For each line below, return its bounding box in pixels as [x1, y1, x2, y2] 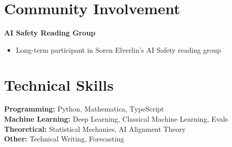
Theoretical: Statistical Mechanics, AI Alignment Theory [4, 123, 186, 134]
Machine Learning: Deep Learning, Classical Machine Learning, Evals [4, 114, 228, 124]
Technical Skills [4, 74, 114, 95]
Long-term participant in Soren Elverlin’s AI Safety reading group [16, 44, 221, 55]
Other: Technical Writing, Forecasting [4, 133, 124, 144]
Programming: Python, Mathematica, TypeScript [4, 103, 164, 114]
